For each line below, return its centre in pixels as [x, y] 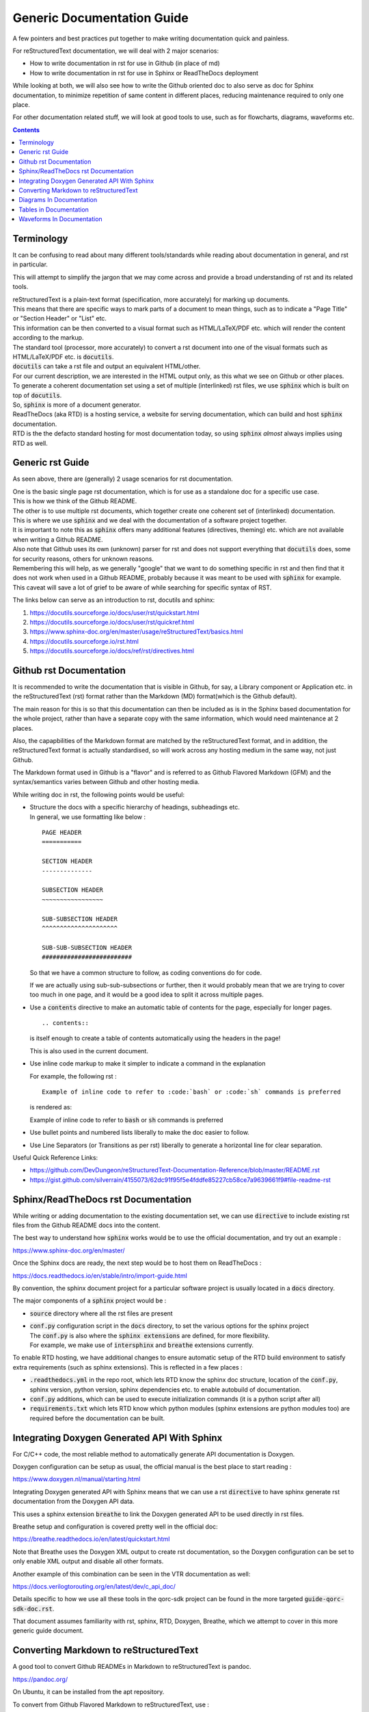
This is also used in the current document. [89, 1050]
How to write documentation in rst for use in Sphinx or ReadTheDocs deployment [144, 73]
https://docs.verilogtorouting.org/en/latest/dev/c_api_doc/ [94, 1586]
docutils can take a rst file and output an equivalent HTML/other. [107, 366]
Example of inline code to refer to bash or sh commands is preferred [126, 1120]
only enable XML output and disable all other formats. [88, 1561]
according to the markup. [48, 338]
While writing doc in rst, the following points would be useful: [98, 794]
